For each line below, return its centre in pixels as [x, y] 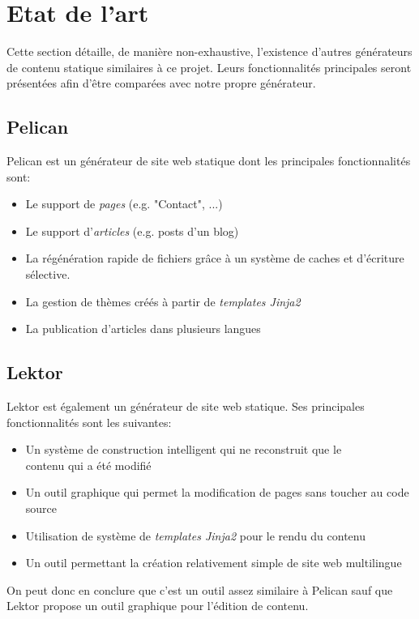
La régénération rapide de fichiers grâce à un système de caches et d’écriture [215, 258]
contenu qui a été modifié [88, 465]
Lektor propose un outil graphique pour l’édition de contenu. [158, 606]
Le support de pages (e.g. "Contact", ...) [124, 204]
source [41, 508]
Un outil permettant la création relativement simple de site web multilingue [214, 563]
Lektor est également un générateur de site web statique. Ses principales [186, 406]
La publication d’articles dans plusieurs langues [143, 329]
